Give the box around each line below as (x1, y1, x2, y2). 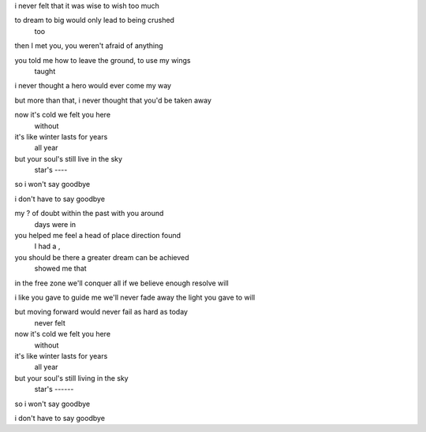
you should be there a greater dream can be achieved (14, 252, 189, 262)
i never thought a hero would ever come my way (14, 81, 172, 91)
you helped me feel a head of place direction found (14, 231, 181, 240)
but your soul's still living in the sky (14, 373, 129, 382)
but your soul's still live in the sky (14, 154, 122, 163)
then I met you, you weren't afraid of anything (14, 41, 163, 50)
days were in (34, 219, 77, 229)
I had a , (34, 241, 61, 251)
